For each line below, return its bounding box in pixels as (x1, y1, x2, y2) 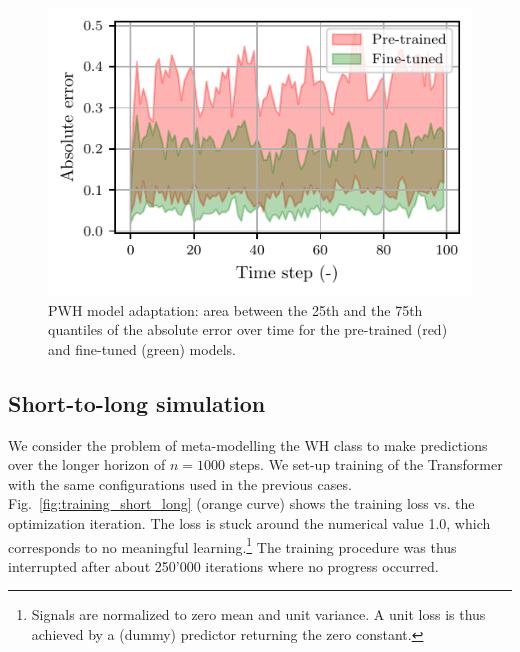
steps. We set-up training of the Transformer (229, 454, 503, 475)
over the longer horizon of (8, 454, 166, 475)
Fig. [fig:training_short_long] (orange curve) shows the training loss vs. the (8, 493, 475, 514)
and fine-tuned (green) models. (48, 338, 236, 359)
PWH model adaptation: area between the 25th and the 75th (48, 299, 423, 320)
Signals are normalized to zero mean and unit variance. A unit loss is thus (31, 604, 486, 625)
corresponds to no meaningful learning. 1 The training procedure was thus (8, 533, 457, 557)
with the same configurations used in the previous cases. (8, 473, 352, 494)
